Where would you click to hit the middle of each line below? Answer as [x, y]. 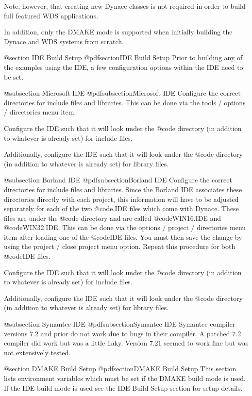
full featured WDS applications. [51, 15]
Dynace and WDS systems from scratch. [64, 41]
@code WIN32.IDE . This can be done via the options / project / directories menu [125, 227]
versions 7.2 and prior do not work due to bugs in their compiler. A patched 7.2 [123, 333]
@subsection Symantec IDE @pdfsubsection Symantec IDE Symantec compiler [120, 324]
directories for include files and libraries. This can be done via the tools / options [125, 102]
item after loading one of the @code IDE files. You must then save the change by [123, 237]
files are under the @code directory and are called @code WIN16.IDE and [113, 218]
